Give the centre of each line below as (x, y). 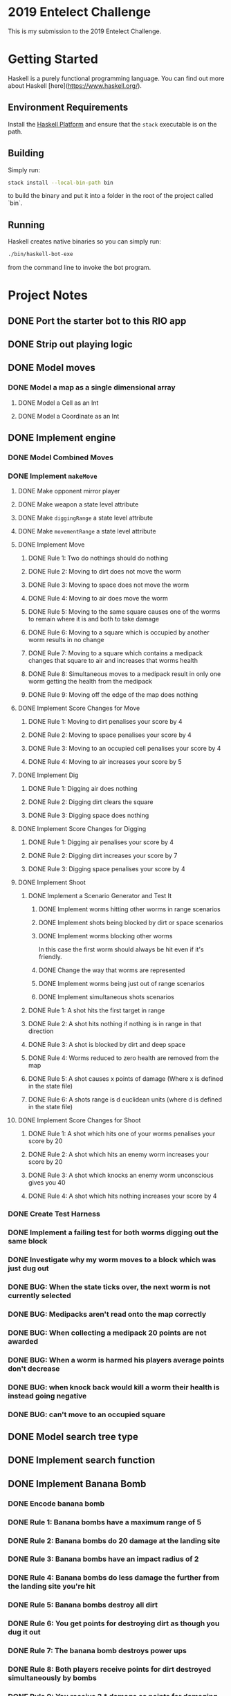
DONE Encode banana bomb (56, 1504)
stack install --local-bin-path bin (61, 183)
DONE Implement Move (51, 545)
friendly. (50, 957)
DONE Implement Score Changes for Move (79, 708)
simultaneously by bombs (53, 1678)
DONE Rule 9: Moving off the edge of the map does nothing (113, 695)
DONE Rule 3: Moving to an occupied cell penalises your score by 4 (124, 749)
